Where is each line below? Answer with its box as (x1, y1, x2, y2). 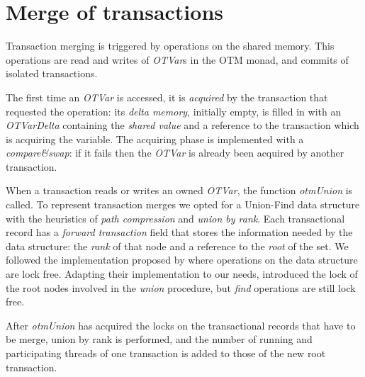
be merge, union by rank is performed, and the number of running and (6, 332, 313, 347)
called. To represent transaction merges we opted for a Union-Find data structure (6, 197, 360, 212)
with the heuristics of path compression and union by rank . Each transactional (6, 210, 345, 225)
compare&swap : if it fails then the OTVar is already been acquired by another (6, 145, 344, 160)
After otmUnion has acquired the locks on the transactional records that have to (6, 317, 356, 332)
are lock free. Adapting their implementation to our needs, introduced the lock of (6, 266, 358, 281)
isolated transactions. (6, 66, 98, 81)
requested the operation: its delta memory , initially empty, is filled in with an (6, 103, 342, 118)
